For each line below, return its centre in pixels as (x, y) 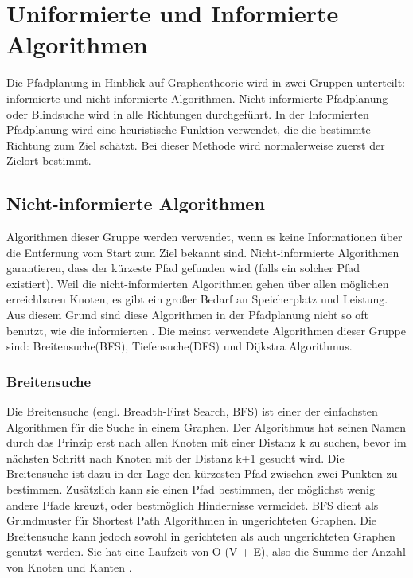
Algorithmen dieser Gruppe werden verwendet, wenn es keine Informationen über (205, 237)
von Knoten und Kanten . (69, 566)
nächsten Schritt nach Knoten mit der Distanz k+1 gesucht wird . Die (175, 457)
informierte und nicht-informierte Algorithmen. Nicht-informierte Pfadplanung (197, 98)
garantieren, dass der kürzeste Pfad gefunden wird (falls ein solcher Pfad (183, 268)
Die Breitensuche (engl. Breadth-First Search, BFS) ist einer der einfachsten (192, 411)
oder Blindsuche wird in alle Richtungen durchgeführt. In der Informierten (188, 113)
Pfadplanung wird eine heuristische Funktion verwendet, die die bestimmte (189, 129)
